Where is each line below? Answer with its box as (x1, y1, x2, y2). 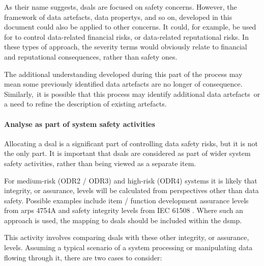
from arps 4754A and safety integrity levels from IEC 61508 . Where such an (4, 205, 243, 216)
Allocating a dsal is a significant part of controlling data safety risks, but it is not (4, 138, 258, 148)
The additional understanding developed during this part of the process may (4, 68, 243, 79)
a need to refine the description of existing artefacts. (4, 98, 167, 109)
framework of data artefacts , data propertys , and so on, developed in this (4, 11, 232, 22)
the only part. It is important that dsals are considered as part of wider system (4, 148, 251, 158)
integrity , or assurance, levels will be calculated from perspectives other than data (4, 185, 259, 196)
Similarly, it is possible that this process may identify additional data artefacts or (4, 88, 260, 99)
